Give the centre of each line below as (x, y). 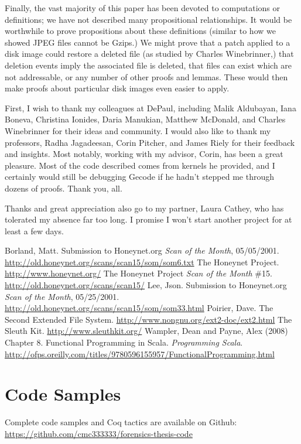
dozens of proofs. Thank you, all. (64, 188)
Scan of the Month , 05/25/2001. (62, 296)
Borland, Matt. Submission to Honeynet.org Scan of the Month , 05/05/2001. (142, 250)
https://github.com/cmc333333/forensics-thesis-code (99, 433)
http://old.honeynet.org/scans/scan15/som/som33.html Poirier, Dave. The (139, 308)
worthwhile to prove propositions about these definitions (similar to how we (140, 31)
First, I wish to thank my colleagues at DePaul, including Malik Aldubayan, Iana (150, 107)
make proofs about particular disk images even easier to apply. (117, 88)
